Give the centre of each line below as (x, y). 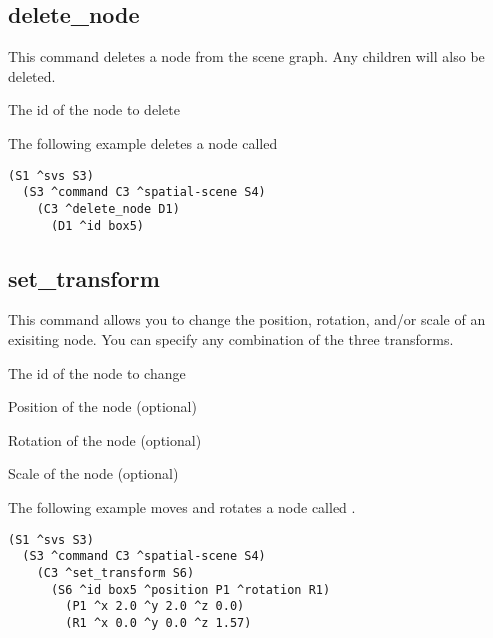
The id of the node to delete (94, 109)
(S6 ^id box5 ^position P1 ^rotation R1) (190, 589)
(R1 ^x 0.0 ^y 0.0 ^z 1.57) (158, 622)
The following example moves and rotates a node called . (182, 506)
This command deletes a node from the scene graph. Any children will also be (246, 56)
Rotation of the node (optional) (105, 439)
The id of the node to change (97, 372)
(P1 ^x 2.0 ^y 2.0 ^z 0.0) (155, 606)
